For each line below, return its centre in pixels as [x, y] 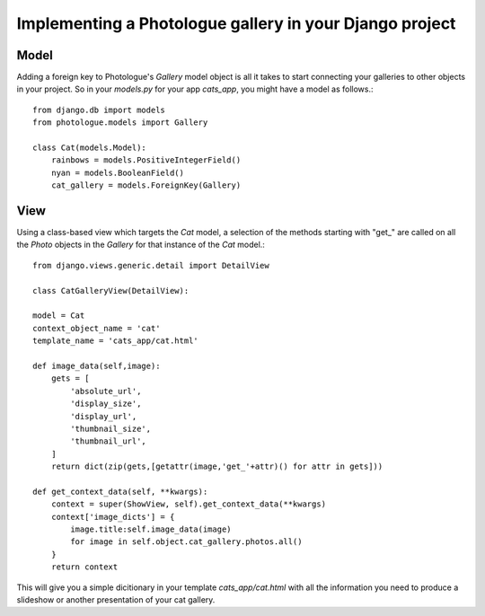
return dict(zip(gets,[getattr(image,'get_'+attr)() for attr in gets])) [217, 466]
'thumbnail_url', [109, 441]
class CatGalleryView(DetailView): [111, 290]
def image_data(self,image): [97, 366]
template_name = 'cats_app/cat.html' [116, 341]
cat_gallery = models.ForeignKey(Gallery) [146, 185]
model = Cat [59, 316]
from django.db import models [99, 110]
